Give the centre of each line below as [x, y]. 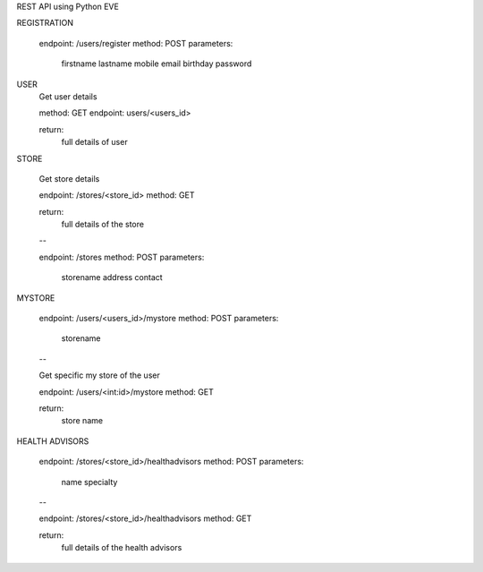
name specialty [89, 482]
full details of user [95, 142]
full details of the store [103, 225]
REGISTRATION [45, 23]
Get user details [68, 96]
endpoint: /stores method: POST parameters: [122, 257]
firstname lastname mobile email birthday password [157, 64]
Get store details [69, 178]
